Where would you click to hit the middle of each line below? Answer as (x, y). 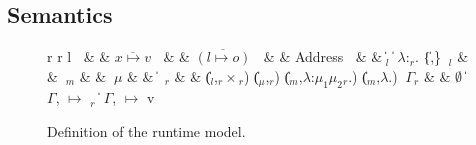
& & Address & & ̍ (324, 56)
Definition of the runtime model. (146, 130)
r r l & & (79, 56)
